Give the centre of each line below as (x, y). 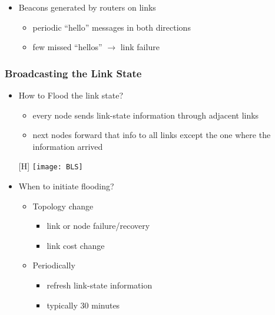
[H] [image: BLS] (51, 166)
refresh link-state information (100, 285)
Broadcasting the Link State (73, 73)
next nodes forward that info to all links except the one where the (152, 135)
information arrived (68, 146)
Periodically (54, 265)
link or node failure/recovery (98, 226)
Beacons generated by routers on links (87, 7)
